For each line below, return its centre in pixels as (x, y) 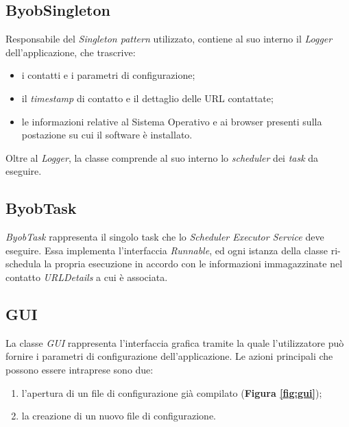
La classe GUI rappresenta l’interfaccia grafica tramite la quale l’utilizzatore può (175, 342)
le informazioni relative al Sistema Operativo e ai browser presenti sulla (172, 121)
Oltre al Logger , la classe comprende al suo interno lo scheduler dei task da (162, 157)
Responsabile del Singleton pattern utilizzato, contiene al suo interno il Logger (169, 39)
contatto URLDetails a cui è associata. (87, 277)
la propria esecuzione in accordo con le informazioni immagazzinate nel (193, 264)
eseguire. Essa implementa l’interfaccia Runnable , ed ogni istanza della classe (167, 250)
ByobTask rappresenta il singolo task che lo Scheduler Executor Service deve (165, 237)
